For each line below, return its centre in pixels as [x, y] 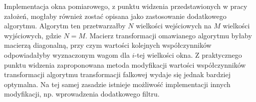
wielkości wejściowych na [174, 26]
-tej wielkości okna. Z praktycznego [188, 54]
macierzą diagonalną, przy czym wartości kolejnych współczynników [108, 45]
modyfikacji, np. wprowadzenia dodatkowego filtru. [82, 94]
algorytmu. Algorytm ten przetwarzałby [65, 26]
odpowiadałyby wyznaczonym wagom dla [67, 54]
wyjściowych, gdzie [33, 35]
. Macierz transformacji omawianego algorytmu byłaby [168, 35]
